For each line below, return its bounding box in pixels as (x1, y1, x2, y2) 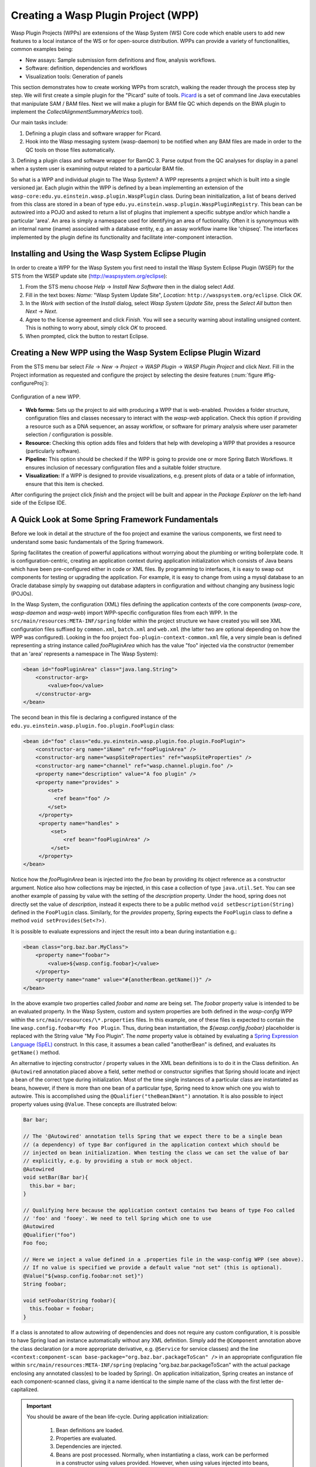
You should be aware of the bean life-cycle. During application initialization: (26, 1413, 209, 1420)
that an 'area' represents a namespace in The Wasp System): (11, 650, 158, 657)
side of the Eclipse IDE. (11, 499, 67, 506)
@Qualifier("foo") (23, 1231, 76, 1238)
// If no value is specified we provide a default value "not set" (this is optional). (23, 1265, 283, 1271)
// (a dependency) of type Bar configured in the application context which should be (23, 1141, 280, 1148)
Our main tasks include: (11, 119, 68, 126)
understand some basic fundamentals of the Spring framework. (11, 538, 164, 545)
